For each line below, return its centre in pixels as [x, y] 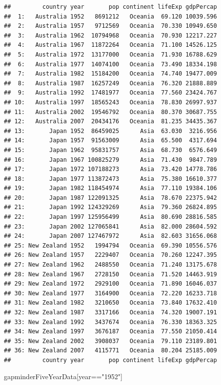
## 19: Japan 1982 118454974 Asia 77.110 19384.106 [110, 188]
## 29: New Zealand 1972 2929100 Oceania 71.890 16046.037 [110, 284]
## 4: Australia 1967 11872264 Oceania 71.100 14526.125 [110, 45]
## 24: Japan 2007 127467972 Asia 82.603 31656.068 [110, 236]
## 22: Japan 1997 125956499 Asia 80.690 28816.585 [110, 217]
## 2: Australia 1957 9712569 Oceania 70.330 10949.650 [110, 26]
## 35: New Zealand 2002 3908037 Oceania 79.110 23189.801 [110, 341]
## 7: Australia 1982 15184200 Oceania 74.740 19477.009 [110, 74]
